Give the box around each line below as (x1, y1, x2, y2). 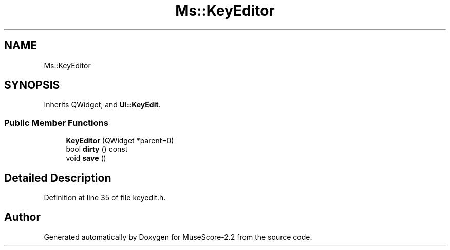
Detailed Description (4, 171, 111, 184)
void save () (66, 153, 106, 163)
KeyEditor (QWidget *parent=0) (66, 136, 174, 145)
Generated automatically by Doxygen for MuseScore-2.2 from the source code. (44, 232, 312, 241)
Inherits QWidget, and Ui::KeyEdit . (44, 100, 161, 109)
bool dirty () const (66, 145, 128, 154)
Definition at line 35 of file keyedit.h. (44, 193, 166, 202)
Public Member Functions (4, 117, 108, 128)
